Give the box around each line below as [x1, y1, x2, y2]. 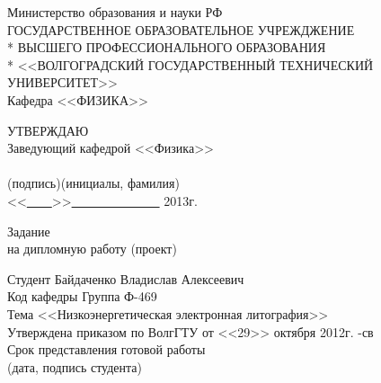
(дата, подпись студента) [7, 357, 142, 376]
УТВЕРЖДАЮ [7, 120, 89, 139]
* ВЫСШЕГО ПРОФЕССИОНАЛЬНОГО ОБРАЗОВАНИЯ [7, 38, 326, 57]
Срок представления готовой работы [7, 340, 206, 359]
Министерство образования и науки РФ [7, 3, 223, 21]
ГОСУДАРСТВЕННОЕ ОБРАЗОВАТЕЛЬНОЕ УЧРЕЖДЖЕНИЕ [7, 20, 355, 39]
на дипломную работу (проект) [7, 239, 177, 258]
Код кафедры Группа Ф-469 [7, 287, 157, 306]
